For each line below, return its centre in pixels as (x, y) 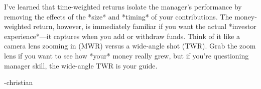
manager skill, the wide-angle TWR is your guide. (81, 65)
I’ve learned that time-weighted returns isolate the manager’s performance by (123, 6)
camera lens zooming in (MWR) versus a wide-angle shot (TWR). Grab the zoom (130, 46)
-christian (19, 82)
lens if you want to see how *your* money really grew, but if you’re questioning (126, 55)
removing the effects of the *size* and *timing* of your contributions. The (118, 16)
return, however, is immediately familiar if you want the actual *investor (145, 26)
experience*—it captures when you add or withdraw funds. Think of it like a (122, 36)
